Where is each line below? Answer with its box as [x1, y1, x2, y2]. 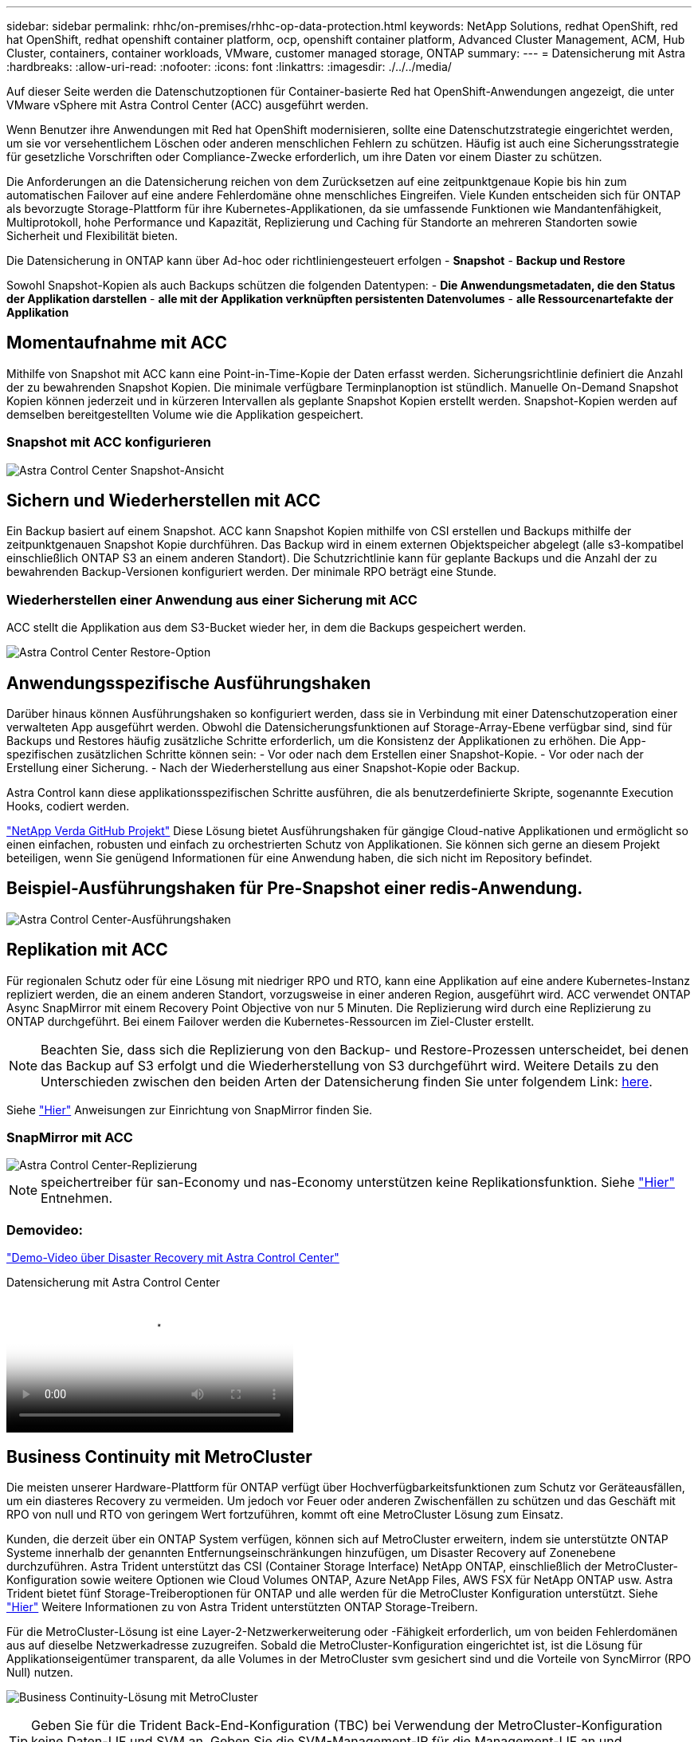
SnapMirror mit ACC [6, 1129, 133, 1146]
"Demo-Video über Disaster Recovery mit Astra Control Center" [6, 1251, 339, 1265]
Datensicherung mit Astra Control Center [6, 1275, 221, 1290]
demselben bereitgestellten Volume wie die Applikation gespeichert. [6, 407, 364, 421]
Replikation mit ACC [6, 940, 168, 960]
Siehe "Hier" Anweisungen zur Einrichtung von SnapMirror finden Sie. [6, 1102, 373, 1117]
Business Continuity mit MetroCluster [6, 1446, 312, 1467]
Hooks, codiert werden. [6, 799, 130, 814]
